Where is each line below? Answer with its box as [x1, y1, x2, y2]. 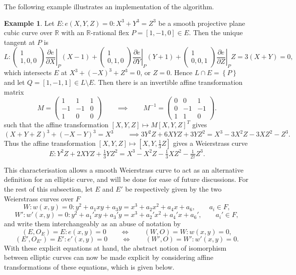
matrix [4, 86, 24, 97]
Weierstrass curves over [4, 193, 74, 203]
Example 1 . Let [4, 18, 55, 28]
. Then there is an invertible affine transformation [94, 77, 243, 87]
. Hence [170, 67, 192, 78]
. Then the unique [189, 27, 243, 38]
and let [4, 77, 25, 87]
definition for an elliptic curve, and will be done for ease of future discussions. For [4, 174, 249, 184]
